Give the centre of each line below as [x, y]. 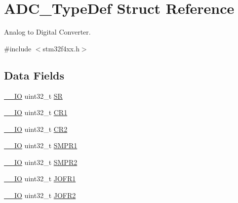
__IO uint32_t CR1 [36, 112]
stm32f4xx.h [61, 48]
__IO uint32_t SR [33, 96]
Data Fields [34, 75]
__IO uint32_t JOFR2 [40, 195]
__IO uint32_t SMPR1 [41, 145]
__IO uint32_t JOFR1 [40, 179]
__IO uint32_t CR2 [36, 129]
